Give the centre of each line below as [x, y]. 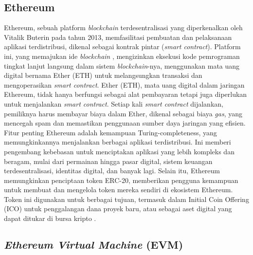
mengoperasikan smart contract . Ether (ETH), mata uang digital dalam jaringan [124, 84]
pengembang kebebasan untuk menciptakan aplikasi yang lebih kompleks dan [119, 151]
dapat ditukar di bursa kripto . [50, 218]
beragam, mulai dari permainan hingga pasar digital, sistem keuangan [108, 161]
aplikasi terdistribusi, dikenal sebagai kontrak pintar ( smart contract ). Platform [122, 46]
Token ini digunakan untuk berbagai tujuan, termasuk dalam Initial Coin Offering [126, 199]
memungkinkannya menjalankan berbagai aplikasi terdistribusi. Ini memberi [117, 142]
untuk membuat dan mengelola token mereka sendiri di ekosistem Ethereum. [118, 190]
